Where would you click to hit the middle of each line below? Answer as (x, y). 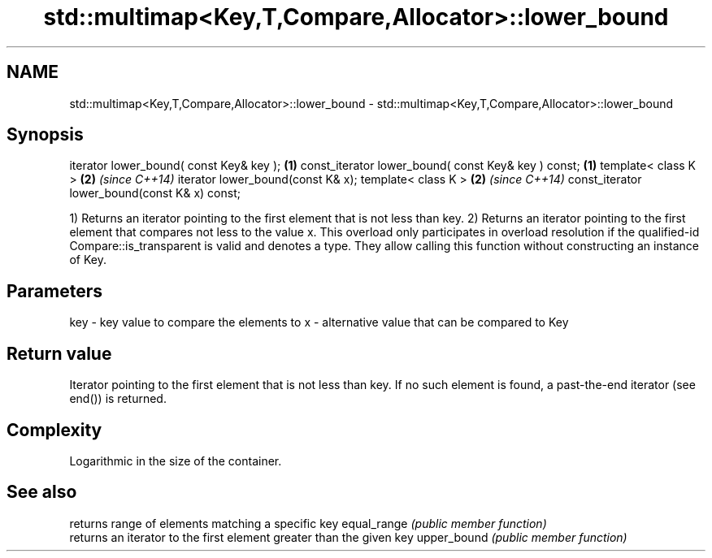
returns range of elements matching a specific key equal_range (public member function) (308, 523)
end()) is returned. (118, 399)
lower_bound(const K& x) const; (155, 193)
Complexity (54, 430)
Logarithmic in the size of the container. (176, 461)
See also (42, 492)
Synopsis (45, 135)
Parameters (54, 291)
